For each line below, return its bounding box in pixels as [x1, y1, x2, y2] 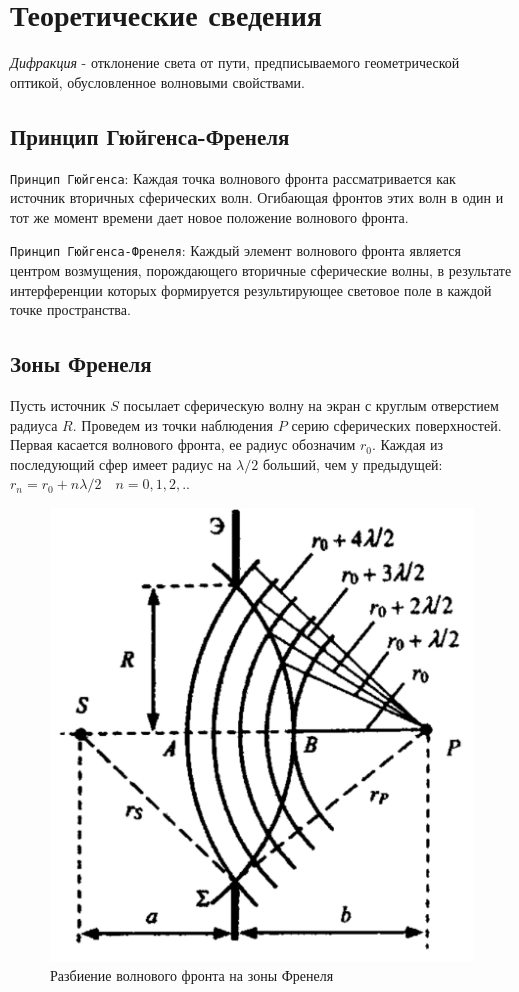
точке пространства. [10, 299, 131, 320]
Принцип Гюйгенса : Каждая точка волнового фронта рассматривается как [10, 167, 456, 188]
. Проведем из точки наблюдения [72, 414, 274, 435]
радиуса [10, 414, 58, 435]
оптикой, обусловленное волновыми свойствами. [10, 71, 305, 92]
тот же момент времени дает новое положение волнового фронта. [10, 206, 409, 227]
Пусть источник [10, 395, 106, 415]
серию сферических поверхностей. [291, 414, 502, 435]
